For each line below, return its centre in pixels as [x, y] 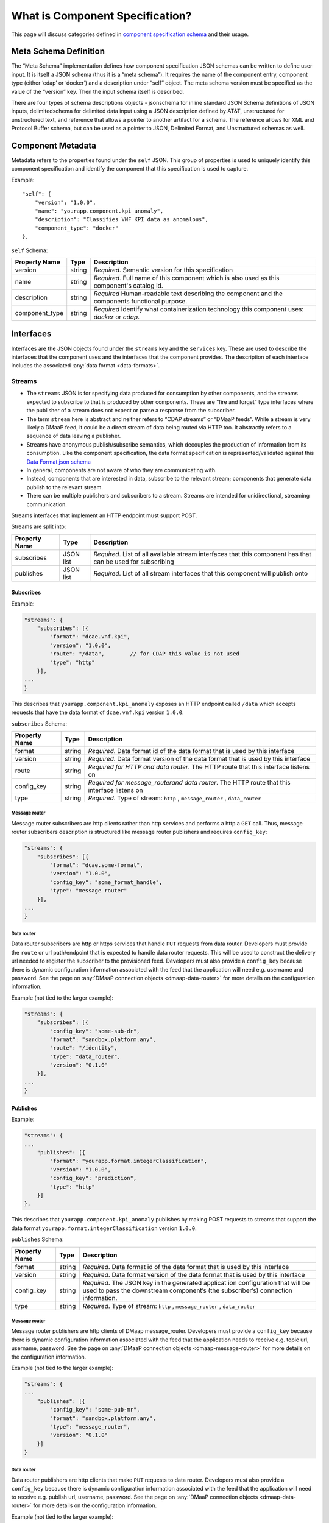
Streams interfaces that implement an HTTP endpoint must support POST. [104, 515]
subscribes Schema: [39, 723]
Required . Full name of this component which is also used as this [186, 278]
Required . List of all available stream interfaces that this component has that [203, 554]
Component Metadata [54, 146]
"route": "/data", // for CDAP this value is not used [145, 654]
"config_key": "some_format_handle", [106, 882]
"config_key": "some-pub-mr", [95, 1410]
